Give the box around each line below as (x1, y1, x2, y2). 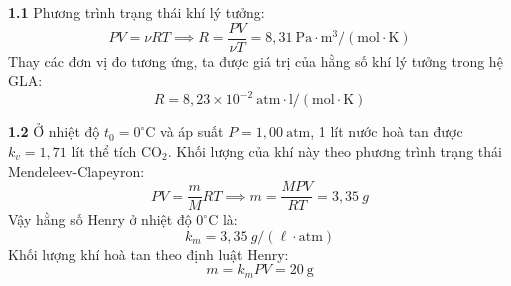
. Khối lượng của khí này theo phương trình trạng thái (167, 140, 502, 161)
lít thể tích (71, 140, 137, 161)
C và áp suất (145, 121, 224, 142)
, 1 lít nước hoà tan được (310, 121, 463, 142)
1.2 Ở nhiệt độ (8, 121, 100, 142)
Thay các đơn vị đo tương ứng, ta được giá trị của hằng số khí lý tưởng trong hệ (8, 50, 503, 71)
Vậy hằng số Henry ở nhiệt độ (8, 209, 192, 230)
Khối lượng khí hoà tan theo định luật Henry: (8, 243, 289, 264)
